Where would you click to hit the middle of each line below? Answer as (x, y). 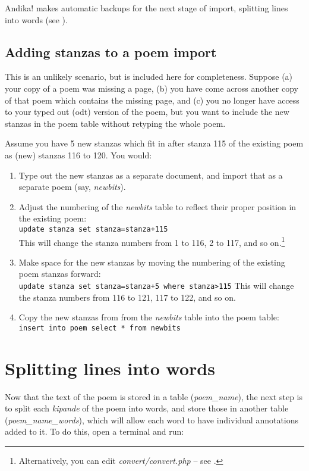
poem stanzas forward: (60, 274)
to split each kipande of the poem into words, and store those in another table (147, 408)
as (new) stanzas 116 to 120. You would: (78, 155)
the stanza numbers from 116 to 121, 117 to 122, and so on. (127, 297)
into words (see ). (36, 19)
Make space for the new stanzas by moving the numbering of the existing (152, 262)
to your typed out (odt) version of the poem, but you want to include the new (147, 112)
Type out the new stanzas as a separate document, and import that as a (151, 175)
